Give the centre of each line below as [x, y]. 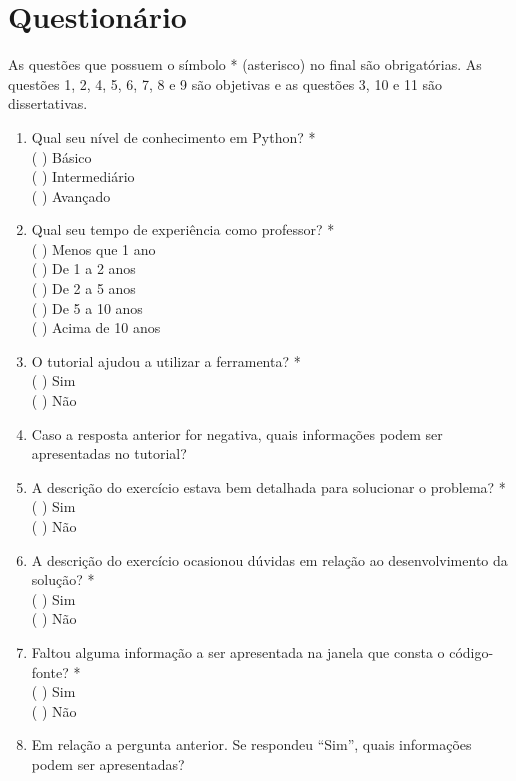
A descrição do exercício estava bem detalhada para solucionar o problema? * [268, 486]
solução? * [63, 579]
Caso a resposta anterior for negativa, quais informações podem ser [237, 433]
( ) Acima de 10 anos [96, 327]
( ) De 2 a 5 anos [83, 288]
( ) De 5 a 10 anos [87, 307]
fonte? [50, 671]
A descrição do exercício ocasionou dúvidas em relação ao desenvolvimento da [269, 559]
